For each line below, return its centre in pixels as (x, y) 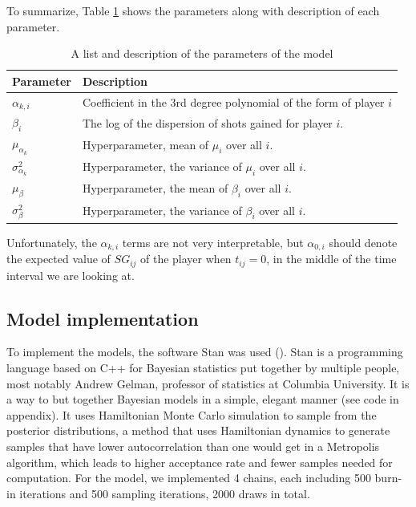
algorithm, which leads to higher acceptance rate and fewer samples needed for (200, 462)
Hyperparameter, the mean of (155, 187)
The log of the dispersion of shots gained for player (207, 122)
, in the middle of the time (331, 259)
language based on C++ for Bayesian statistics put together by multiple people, (203, 367)
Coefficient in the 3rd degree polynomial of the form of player (233, 102)
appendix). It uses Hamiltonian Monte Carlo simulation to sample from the (192, 414)
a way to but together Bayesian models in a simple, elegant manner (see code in (203, 399)
